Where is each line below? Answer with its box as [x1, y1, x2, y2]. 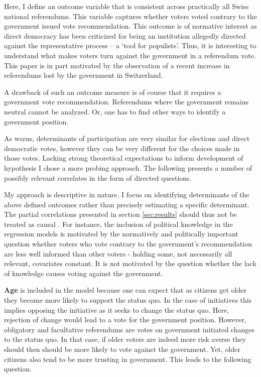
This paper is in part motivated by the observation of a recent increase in [4, 60, 230, 70]
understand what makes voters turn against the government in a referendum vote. [4, 50, 256, 60]
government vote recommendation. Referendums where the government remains [4, 96, 249, 107]
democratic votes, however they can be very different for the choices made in [4, 143, 240, 153]
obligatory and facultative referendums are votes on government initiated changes [4, 324, 254, 334]
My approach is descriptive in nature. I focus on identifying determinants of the [4, 189, 249, 200]
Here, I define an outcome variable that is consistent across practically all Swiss [4, 1, 249, 11]
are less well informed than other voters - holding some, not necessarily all [4, 248, 232, 259]
